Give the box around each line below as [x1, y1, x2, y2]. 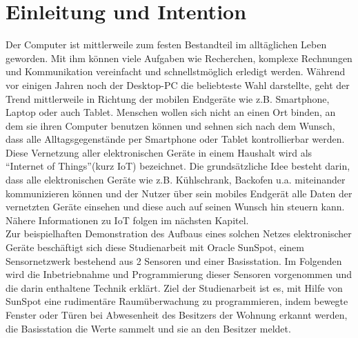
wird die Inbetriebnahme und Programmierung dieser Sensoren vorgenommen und [6, 267, 352, 281]
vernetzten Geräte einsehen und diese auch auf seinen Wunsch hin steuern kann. [6, 199, 345, 214]
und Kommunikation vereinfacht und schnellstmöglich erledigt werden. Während [6, 64, 346, 79]
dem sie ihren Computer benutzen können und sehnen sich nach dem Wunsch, [6, 118, 335, 132]
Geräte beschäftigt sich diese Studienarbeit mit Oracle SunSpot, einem [6, 240, 304, 255]
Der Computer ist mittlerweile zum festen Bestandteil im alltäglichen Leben [6, 37, 327, 52]
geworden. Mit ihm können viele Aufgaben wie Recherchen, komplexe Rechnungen [6, 50, 352, 65]
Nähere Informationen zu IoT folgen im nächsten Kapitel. [6, 212, 249, 227]
